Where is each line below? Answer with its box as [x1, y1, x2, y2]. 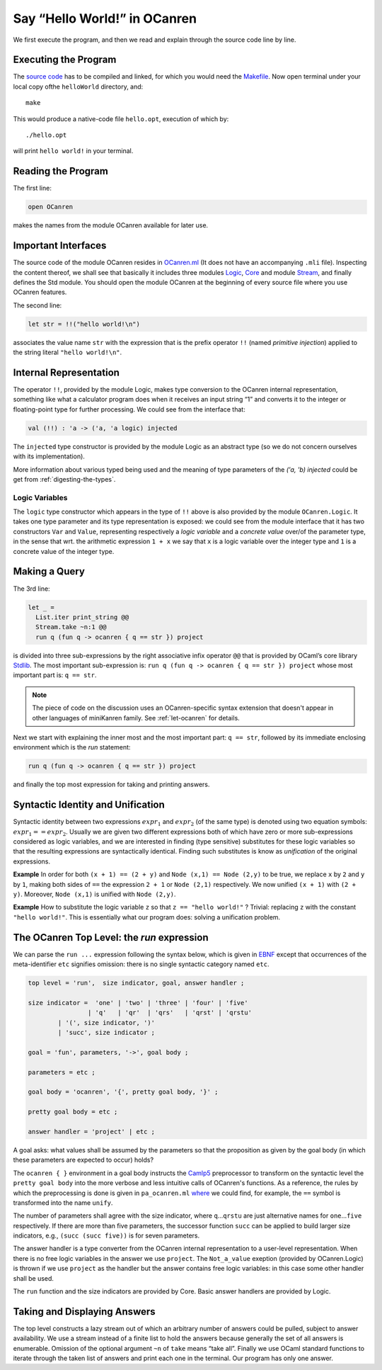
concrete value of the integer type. [13, 547, 115, 555]
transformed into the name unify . [13, 1198, 113, 1207]
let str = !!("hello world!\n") [28, 319, 141, 328]
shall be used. [13, 1274, 54, 1282]
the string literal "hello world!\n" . [13, 348, 122, 357]
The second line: [13, 301, 62, 310]
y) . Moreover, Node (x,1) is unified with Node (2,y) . [13, 890, 176, 899]
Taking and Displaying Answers [13, 1306, 156, 1318]
